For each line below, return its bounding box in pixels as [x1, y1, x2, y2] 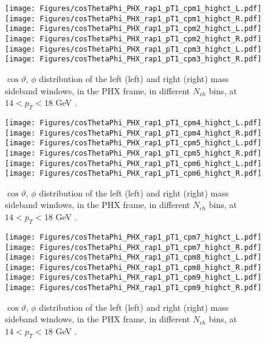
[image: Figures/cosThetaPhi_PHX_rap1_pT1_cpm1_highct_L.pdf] [5, 4, 262, 13]
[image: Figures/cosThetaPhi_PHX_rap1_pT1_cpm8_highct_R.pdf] [5, 263, 262, 272]
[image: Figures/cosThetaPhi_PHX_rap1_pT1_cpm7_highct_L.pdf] [5, 232, 262, 241]
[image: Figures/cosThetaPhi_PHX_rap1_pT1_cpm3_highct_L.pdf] [5, 44, 262, 54]
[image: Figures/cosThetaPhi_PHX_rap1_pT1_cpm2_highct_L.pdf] [5, 24, 262, 33]
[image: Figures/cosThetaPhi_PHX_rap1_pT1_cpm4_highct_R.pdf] [5, 128, 262, 137]
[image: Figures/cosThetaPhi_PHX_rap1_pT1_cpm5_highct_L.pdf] [5, 139, 262, 148]
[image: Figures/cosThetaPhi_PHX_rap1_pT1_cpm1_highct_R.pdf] [5, 14, 262, 23]
